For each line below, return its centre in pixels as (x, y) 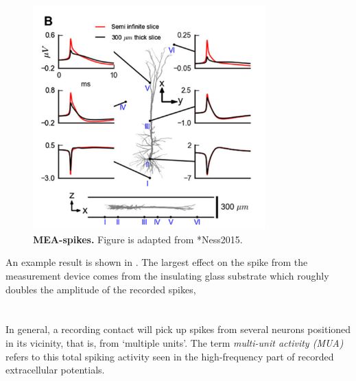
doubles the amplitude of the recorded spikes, (101, 289)
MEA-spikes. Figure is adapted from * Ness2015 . (138, 239)
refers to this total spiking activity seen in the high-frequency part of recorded (170, 356)
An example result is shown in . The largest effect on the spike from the (157, 262)
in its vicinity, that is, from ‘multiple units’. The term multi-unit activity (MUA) (175, 342)
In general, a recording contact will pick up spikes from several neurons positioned (178, 329)
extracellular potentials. (55, 370)
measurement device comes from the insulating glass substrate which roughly (167, 275)
